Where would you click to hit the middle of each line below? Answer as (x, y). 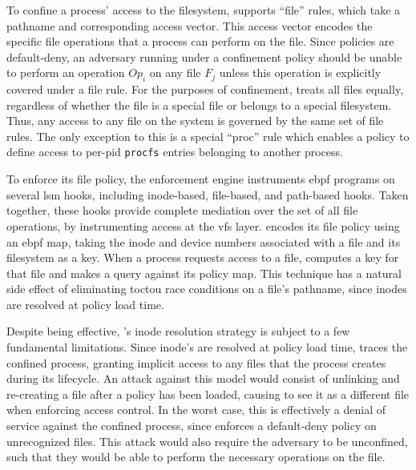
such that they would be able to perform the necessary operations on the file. (196, 457)
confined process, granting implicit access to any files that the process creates (196, 362)
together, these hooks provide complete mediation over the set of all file (182, 210)
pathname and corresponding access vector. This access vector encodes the (190, 25)
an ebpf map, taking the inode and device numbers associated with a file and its (204, 241)
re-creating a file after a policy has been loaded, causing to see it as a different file (208, 394)
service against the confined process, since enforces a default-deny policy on (192, 426)
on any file (175, 72)
